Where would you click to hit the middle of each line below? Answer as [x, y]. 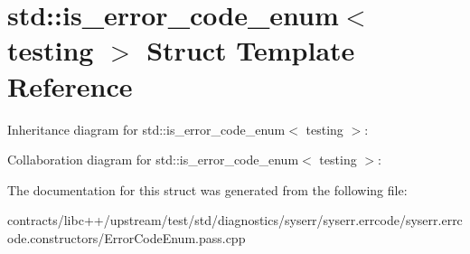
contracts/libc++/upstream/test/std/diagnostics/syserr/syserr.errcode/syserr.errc [235, 220]
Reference [70, 85]
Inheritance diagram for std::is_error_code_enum [146, 129]
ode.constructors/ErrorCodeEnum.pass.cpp [127, 237]
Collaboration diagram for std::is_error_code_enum [153, 160]
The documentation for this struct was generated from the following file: [207, 189]
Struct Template [251, 50]
